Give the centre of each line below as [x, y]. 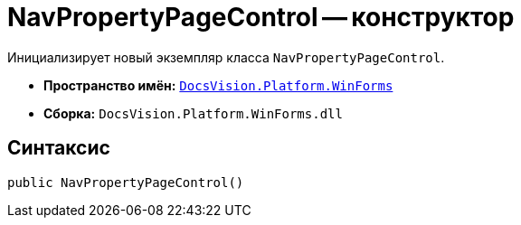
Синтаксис [59, 148]
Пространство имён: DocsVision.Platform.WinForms [218, 85]
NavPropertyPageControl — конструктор [261, 17]
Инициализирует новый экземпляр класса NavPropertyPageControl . [226, 57]
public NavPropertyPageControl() [126, 182]
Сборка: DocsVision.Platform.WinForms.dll [193, 113]
